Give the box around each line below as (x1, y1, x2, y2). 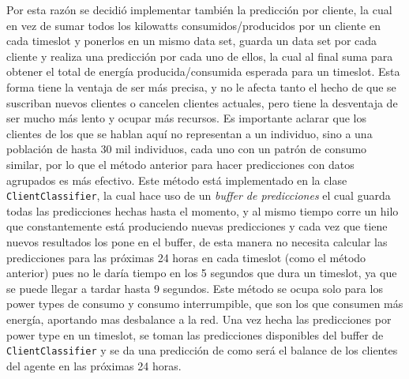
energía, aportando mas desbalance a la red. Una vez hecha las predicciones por (6, 310, 392, 327)
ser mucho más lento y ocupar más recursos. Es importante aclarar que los (6, 110, 366, 126)
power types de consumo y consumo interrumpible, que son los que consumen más (6, 295, 403, 312)
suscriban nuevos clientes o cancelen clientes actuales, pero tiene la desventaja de (6, 94, 398, 111)
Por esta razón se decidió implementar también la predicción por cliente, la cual (6, 2, 392, 17)
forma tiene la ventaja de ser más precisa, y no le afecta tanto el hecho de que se (6, 78, 396, 95)
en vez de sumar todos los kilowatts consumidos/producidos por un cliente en (6, 17, 381, 33)
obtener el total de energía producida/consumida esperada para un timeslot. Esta (6, 63, 400, 80)
